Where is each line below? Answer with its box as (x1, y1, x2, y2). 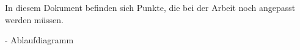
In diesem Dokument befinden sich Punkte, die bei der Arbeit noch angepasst (5, 1, 296, 13)
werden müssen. (5, 13, 64, 26)
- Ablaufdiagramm (5, 34, 74, 46)
